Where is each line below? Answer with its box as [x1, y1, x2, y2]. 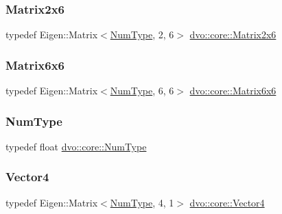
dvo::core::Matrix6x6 [189, 83, 277, 98]
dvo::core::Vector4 [189, 195, 265, 209]
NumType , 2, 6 [110, 27, 174, 42]
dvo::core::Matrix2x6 [189, 27, 277, 42]
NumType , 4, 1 [110, 195, 174, 209]
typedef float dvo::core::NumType [5, 139, 147, 153]
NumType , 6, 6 [110, 83, 174, 98]
